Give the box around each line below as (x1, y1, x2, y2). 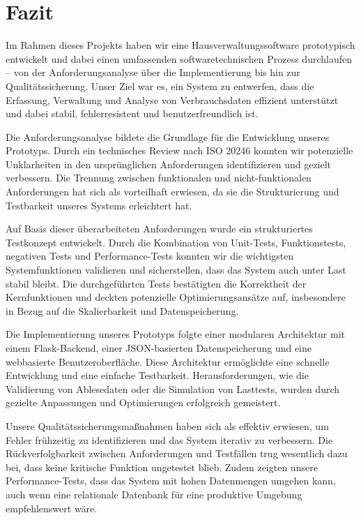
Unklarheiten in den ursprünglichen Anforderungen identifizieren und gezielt (6, 156, 332, 171)
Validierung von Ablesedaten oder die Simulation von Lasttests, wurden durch (6, 381, 340, 396)
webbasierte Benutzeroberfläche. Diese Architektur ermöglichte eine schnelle (6, 354, 330, 369)
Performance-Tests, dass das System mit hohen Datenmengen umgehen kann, (6, 473, 336, 488)
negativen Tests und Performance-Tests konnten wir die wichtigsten (6, 248, 294, 263)
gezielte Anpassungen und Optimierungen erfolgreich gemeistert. (6, 395, 281, 410)
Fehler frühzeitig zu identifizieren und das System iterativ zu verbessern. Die (6, 432, 333, 447)
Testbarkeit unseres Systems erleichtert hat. (6, 198, 192, 212)
